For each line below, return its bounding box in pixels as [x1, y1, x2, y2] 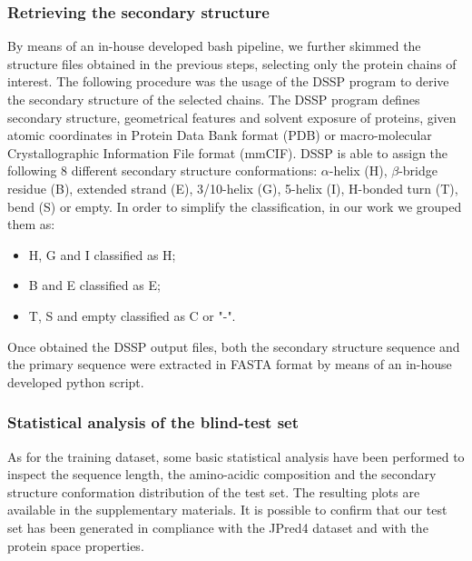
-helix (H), [329, 161, 388, 180]
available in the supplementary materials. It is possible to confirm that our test [7, 500, 447, 519]
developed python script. [7, 372, 144, 391]
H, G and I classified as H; [28, 245, 176, 264]
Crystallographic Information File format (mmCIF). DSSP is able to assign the [7, 143, 448, 162]
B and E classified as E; [28, 275, 161, 295]
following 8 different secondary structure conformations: [7, 161, 318, 180]
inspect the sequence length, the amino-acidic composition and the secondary [7, 465, 437, 484]
